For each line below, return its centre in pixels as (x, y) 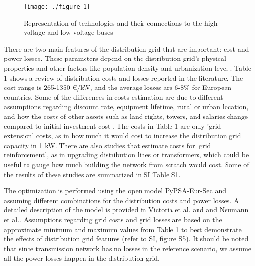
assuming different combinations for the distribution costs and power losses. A (122, 200)
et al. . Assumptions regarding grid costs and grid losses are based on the (113, 219)
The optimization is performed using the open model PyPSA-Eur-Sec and (115, 191)
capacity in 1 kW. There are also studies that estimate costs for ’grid (108, 145)
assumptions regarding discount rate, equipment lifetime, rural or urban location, (126, 106)
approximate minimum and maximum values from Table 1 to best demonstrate (123, 229)
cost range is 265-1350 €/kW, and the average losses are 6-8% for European (118, 87)
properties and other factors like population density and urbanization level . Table (127, 68)
